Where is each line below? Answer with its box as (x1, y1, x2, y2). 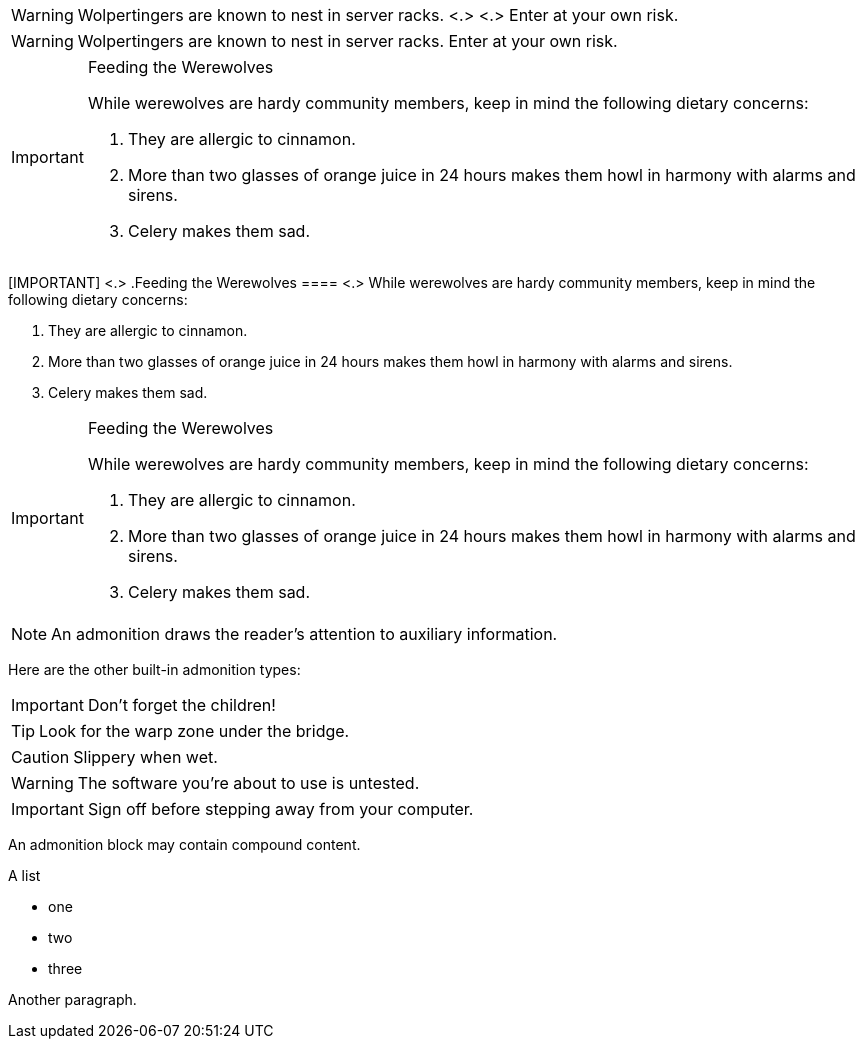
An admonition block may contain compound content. (8, 836, 361, 853)
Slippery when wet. (73, 747, 218, 767)
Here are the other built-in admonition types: (8, 661, 301, 678)
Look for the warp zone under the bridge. (39, 721, 350, 741)
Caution (11, 747, 70, 767)
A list (8, 867, 41, 884)
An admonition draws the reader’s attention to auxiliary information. (51, 624, 558, 644)
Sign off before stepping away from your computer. (87, 799, 474, 819)
